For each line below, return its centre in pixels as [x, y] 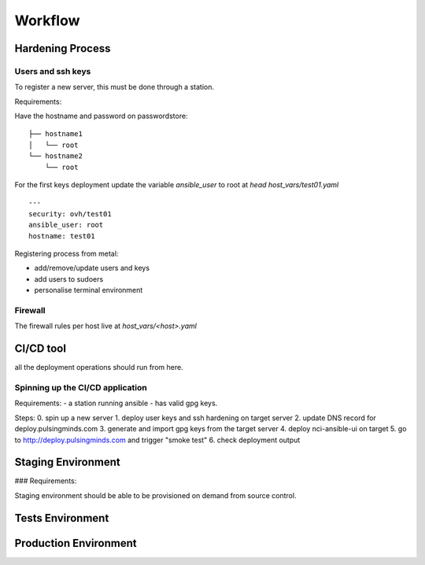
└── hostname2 [55, 156]
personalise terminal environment [89, 290]
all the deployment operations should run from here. [99, 367]
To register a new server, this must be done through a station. [114, 87]
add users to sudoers [69, 279]
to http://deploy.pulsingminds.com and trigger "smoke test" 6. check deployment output [157, 440]
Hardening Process [63, 48]
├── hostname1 [55, 134]
